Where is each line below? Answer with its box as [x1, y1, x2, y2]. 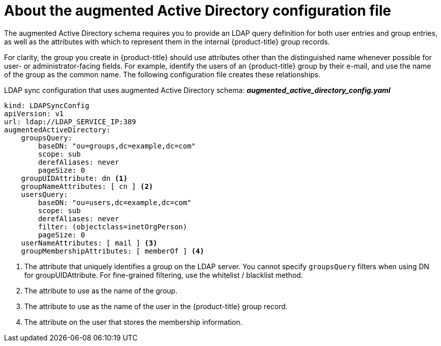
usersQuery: [21, 190, 68, 199]
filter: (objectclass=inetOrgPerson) [38, 222, 187, 231]
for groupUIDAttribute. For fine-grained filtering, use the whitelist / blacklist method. [24, 270, 303, 279]
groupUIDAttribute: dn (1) [21, 174, 128, 182]
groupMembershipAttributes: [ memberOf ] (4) [21, 246, 205, 255]
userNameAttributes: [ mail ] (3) [21, 238, 158, 247]
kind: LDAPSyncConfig [4, 101, 89, 110]
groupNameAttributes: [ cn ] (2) [21, 182, 154, 190]
